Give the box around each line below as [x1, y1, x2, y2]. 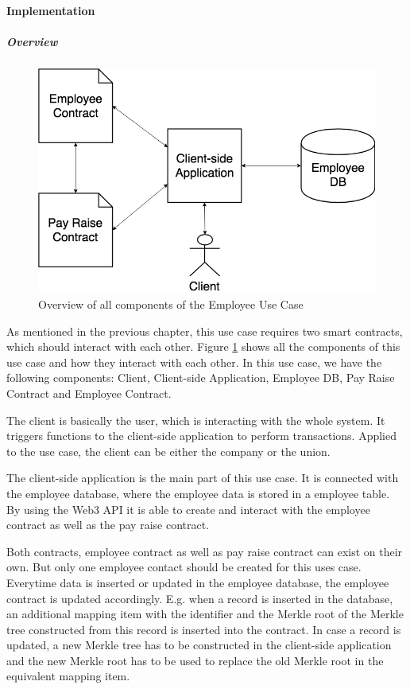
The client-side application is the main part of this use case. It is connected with [6, 469, 399, 486]
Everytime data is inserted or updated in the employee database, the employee [6, 574, 389, 590]
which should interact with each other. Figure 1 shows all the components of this [6, 338, 400, 355]
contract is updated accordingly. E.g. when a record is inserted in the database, [6, 590, 393, 606]
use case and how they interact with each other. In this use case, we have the [6, 353, 382, 370]
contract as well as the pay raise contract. [6, 516, 210, 533]
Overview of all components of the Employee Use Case [38, 296, 304, 312]
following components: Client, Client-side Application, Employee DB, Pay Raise [6, 369, 395, 386]
